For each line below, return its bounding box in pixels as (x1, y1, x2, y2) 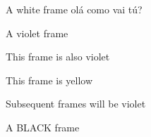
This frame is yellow (6, 72, 93, 87)
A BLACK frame (6, 119, 80, 134)
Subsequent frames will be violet (6, 96, 146, 111)
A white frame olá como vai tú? (6, 2, 143, 16)
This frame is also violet (6, 49, 110, 64)
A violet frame (6, 25, 68, 40)
